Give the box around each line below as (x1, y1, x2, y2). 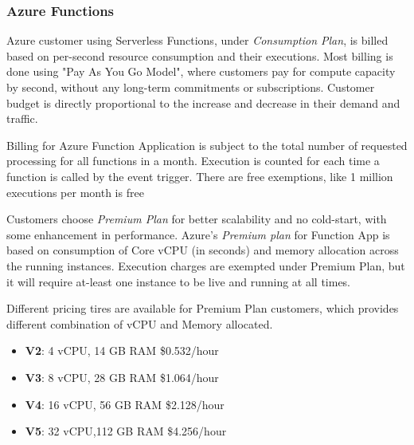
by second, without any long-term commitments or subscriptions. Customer (6, 79, 375, 95)
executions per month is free (6, 183, 144, 200)
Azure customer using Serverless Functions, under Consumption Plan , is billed (6, 32, 389, 49)
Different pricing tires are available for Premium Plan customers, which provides (6, 300, 399, 317)
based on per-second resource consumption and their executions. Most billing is (6, 47, 393, 64)
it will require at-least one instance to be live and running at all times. (6, 273, 351, 289)
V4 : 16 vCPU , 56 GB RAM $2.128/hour (25, 396, 225, 412)
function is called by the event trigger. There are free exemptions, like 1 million (6, 167, 393, 184)
